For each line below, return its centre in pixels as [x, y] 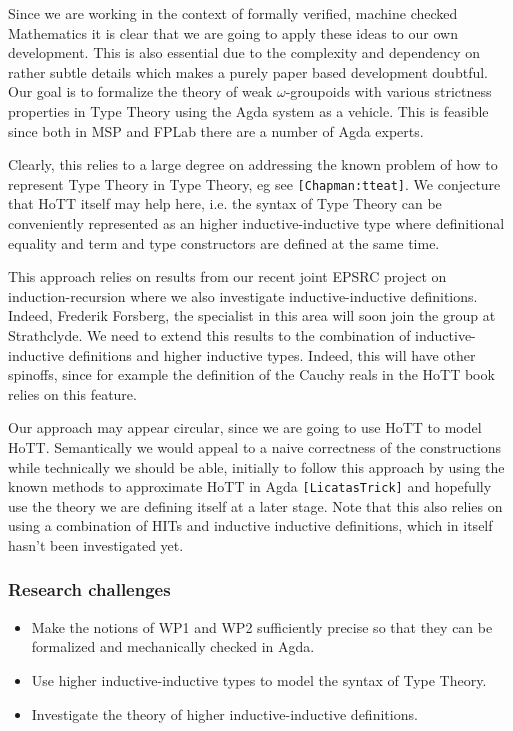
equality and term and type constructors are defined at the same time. [224, 242]
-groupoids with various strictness [388, 91]
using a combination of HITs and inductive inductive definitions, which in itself [250, 525]
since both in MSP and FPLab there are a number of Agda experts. [216, 130]
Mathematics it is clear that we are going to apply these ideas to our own [233, 32]
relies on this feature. [72, 393]
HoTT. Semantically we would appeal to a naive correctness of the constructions [255, 446]
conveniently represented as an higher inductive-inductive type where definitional [256, 223]
